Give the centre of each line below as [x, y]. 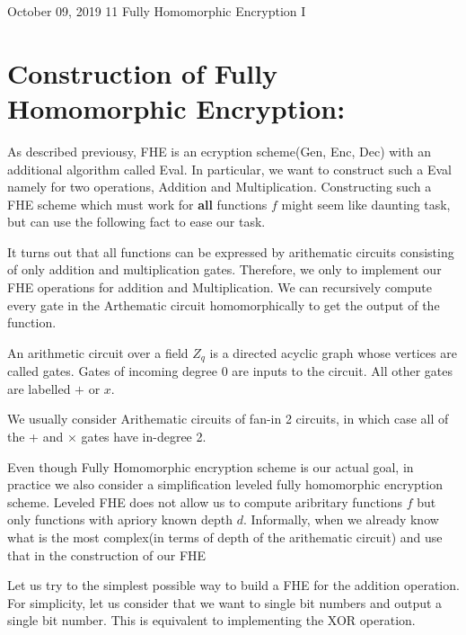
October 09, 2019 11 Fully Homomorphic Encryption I [157, 11]
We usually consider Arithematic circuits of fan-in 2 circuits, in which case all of [228, 419]
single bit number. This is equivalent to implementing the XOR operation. [211, 620]
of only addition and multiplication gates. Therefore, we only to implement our [224, 269]
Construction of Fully [143, 72]
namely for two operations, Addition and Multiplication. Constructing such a [220, 187]
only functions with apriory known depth [120, 519]
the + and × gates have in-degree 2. [107, 437]
